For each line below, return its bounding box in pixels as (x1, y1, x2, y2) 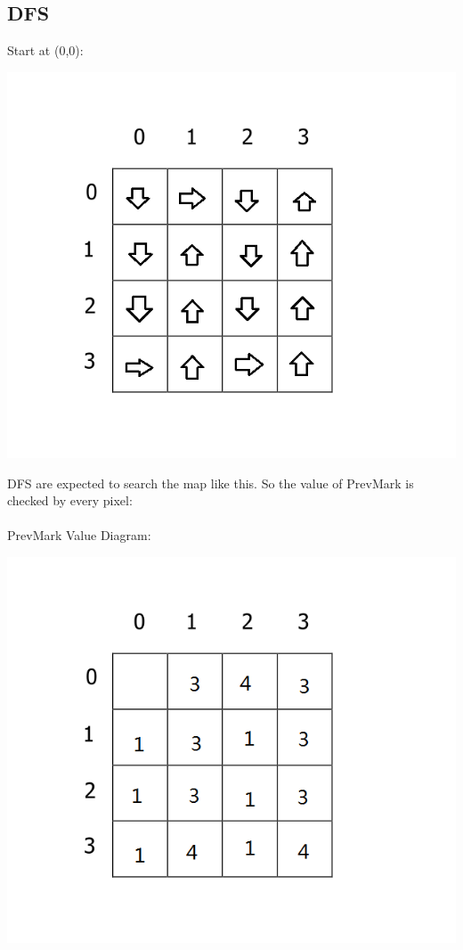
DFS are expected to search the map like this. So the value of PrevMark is (7, 473, 414, 492)
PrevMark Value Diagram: (7, 526, 151, 545)
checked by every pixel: (7, 491, 133, 510)
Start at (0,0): (7, 41, 84, 60)
